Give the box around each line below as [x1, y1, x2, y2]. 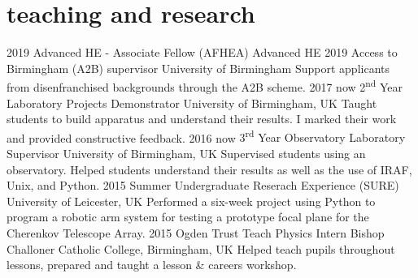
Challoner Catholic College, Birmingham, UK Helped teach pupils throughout [7, 240, 395, 257]
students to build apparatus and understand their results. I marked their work [7, 110, 397, 127]
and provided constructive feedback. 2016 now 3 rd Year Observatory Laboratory [7, 126, 406, 146]
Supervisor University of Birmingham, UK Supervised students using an [7, 145, 366, 161]
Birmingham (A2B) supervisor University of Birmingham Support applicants [7, 59, 390, 76]
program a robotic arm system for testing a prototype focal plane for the [7, 208, 369, 225]
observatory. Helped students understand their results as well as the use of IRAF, [7, 160, 412, 177]
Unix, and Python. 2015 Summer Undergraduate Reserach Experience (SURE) [7, 177, 399, 194]
